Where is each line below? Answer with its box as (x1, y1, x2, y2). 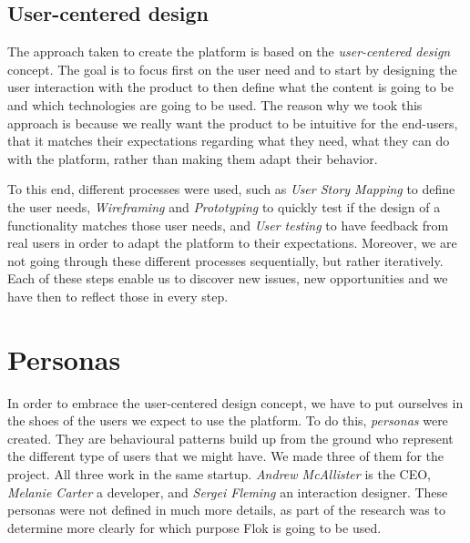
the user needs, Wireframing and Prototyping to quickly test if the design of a (7, 197, 441, 216)
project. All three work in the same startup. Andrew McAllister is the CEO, (7, 465, 431, 484)
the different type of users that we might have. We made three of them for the (7, 446, 444, 466)
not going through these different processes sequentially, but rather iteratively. (7, 251, 444, 270)
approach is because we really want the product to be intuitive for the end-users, (7, 113, 458, 132)
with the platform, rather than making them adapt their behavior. (7, 149, 378, 168)
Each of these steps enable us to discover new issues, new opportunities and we (7, 269, 448, 288)
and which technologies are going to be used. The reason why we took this (7, 95, 423, 114)
